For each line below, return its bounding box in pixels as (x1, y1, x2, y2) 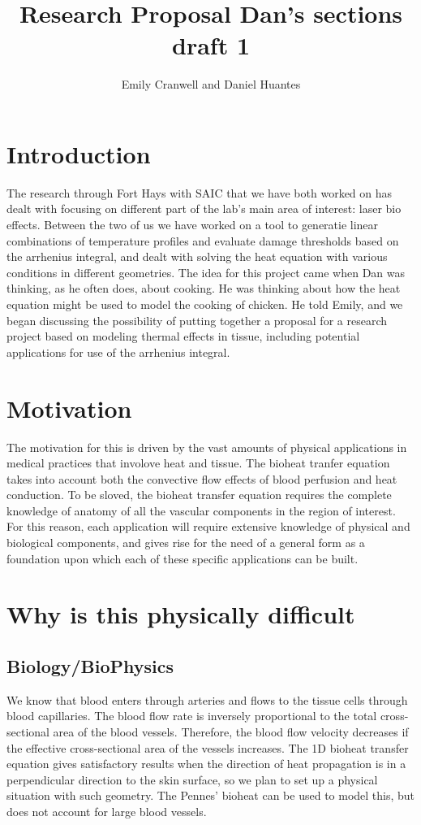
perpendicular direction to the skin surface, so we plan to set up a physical (6, 771, 378, 788)
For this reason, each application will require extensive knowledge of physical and (6, 518, 410, 535)
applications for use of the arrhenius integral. (6, 343, 230, 360)
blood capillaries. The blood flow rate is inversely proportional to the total (6, 707, 377, 724)
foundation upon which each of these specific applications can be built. (6, 549, 359, 567)
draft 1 (172, 28, 250, 62)
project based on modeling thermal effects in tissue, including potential (6, 328, 360, 345)
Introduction (6, 137, 151, 170)
